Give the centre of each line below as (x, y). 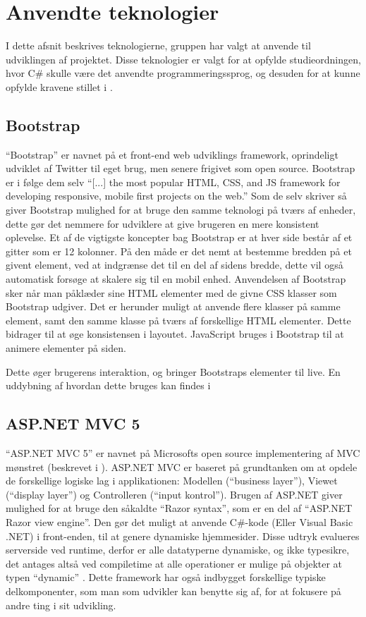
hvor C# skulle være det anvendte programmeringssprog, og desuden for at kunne (183, 73)
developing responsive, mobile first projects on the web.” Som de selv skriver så (176, 196)
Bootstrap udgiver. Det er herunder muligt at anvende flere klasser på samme (173, 306)
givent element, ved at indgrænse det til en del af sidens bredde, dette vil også (175, 265)
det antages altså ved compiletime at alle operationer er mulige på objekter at (174, 563)
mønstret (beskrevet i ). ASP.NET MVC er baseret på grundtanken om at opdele (182, 466)
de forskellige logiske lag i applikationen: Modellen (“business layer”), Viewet (172, 481)
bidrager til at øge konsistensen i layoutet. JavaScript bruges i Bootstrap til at (175, 334)
